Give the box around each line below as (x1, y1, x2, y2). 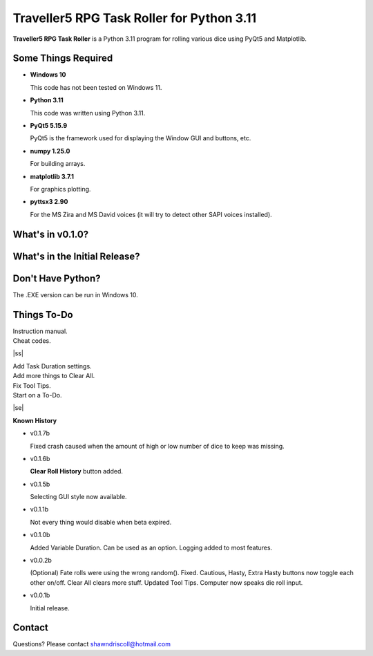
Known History (12, 416, 57, 424)
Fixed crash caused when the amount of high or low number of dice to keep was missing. (30, 442, 285, 450)
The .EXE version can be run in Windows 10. (12, 290, 138, 299)
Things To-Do (12, 308, 73, 321)
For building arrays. (30, 160, 86, 168)
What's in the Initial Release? (12, 250, 141, 262)
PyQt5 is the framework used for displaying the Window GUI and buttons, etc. (30, 134, 251, 142)
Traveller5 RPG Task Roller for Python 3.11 (12, 10, 257, 26)
